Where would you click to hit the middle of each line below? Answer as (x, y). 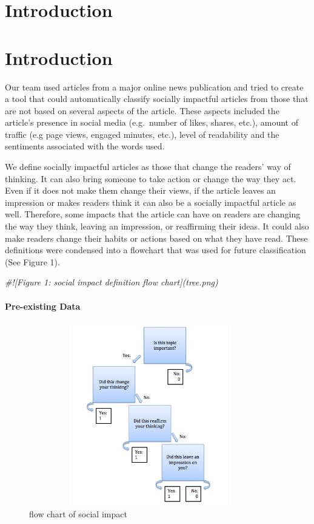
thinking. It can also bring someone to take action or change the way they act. (151, 178)
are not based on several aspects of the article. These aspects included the (142, 110)
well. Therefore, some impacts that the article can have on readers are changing (153, 214)
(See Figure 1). (32, 261)
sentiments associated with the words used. (85, 146)
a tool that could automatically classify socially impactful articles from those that (157, 99)
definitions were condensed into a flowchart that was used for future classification (155, 250)
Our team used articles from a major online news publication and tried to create (154, 87)
